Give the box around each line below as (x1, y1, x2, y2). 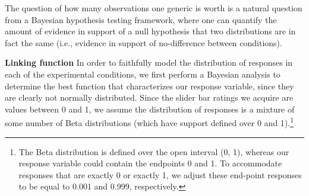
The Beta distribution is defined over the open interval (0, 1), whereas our (18, 145, 289, 158)
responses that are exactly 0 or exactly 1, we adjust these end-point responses (18, 168, 302, 181)
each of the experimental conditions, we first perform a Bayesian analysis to (5, 68, 280, 80)
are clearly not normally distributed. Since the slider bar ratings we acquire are (5, 91, 294, 104)
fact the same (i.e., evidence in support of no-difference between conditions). (5, 36, 282, 49)
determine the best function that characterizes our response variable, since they (5, 79, 294, 92)
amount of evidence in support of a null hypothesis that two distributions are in (5, 25, 296, 37)
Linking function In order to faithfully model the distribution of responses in (5, 56, 293, 69)
